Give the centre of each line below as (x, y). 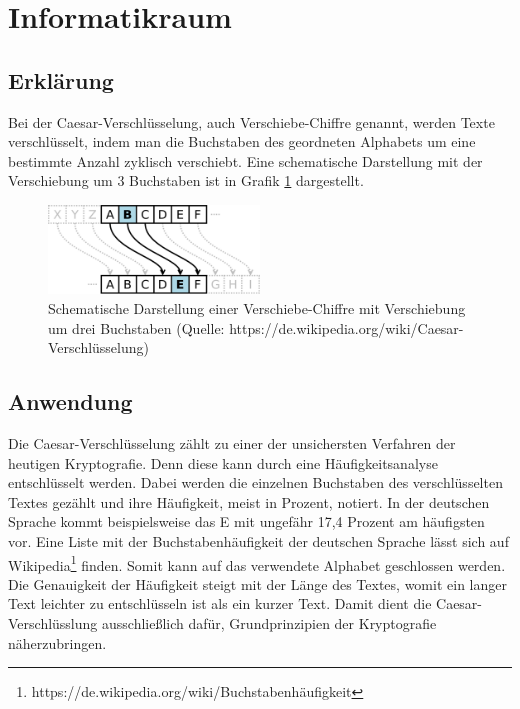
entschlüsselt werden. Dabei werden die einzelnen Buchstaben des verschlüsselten (255, 482)
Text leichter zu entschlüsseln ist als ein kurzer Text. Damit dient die (220, 603)
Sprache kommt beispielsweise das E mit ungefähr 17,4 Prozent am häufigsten (246, 521)
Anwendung (70, 401)
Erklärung (61, 79)
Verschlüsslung (53, 622)
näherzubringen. (57, 642)
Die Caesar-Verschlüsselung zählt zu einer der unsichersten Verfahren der (232, 442)
